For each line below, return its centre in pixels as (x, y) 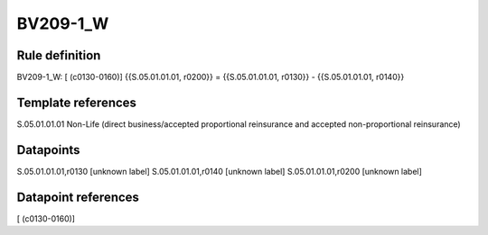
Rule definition (59, 55)
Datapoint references (78, 197)
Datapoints (48, 150)
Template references (77, 102)
